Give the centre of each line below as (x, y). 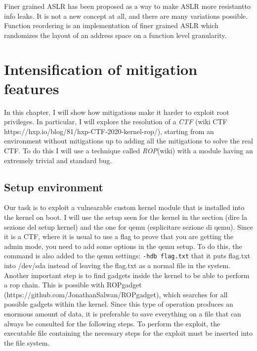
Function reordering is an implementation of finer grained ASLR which (111, 25)
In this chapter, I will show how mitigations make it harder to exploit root (117, 112)
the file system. (27, 342)
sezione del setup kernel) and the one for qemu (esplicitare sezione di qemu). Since (128, 227)
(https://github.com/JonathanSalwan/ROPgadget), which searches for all (116, 294)
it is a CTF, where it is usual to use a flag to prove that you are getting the (119, 236)
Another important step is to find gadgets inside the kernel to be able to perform (127, 275)
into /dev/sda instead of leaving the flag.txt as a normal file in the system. (117, 265)
